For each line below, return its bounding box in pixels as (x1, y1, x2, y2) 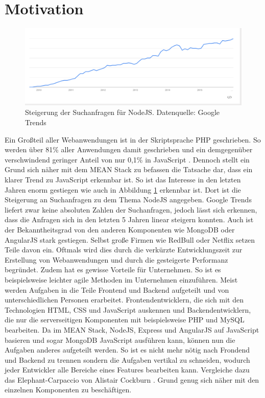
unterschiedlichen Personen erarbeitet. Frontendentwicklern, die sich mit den (5, 294, 244, 305)
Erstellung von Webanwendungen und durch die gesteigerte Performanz (5, 254, 228, 265)
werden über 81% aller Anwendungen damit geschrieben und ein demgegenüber (5, 144, 253, 155)
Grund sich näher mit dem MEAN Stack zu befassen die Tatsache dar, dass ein (5, 164, 253, 175)
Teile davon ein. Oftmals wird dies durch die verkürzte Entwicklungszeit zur (5, 244, 243, 255)
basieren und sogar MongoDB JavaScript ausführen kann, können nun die (5, 334, 235, 345)
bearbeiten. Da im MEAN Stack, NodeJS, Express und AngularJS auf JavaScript (5, 324, 259, 335)
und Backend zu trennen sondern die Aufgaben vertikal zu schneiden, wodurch (5, 354, 250, 365)
